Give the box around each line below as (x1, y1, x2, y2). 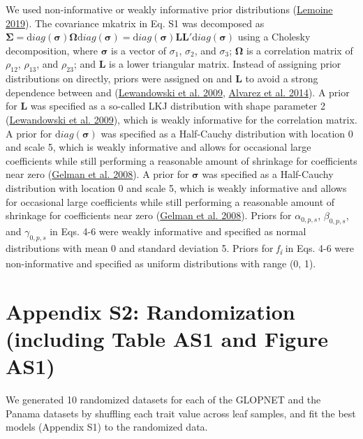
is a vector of (111, 43, 167, 57)
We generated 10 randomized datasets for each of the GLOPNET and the (6, 392, 321, 406)
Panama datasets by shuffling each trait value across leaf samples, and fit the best (6, 405, 356, 420)
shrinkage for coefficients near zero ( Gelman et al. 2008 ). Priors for (6, 208, 292, 223)
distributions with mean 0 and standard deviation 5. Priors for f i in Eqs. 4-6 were (6, 240, 354, 257)
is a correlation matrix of (246, 43, 353, 57)
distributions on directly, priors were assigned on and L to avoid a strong (6, 71, 318, 86)
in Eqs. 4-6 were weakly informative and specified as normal (50, 223, 306, 238)
